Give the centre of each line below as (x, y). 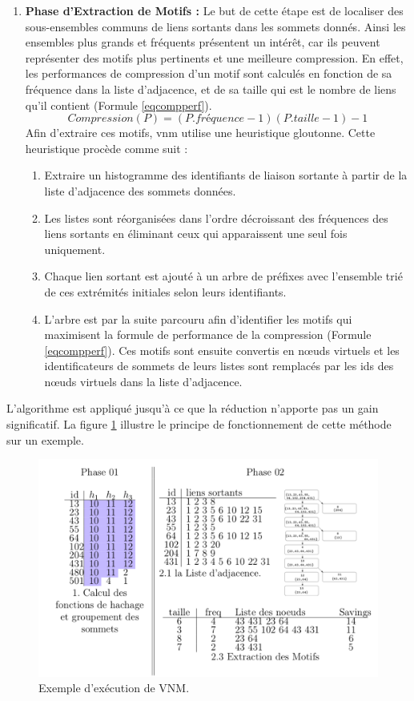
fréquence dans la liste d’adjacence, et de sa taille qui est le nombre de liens (211, 89)
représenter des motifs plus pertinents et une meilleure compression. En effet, (214, 57)
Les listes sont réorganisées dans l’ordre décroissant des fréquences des (216, 218)
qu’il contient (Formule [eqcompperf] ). (119, 105)
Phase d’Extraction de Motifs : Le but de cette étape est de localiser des (214, 10)
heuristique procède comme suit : (107, 148)
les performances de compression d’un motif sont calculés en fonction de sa (209, 73)
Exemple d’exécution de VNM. (114, 688)
